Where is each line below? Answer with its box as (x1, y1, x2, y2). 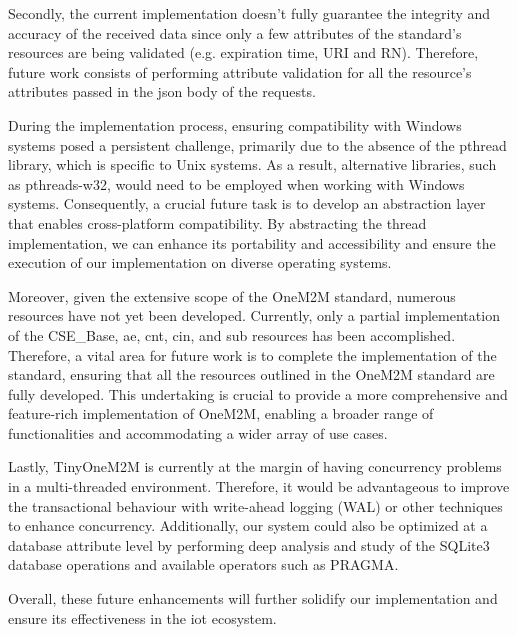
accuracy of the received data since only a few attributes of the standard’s (8, 22, 462, 43)
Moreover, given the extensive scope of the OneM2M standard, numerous (8, 285, 456, 306)
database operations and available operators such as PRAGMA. (8, 554, 399, 575)
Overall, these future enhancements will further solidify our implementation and (8, 588, 498, 609)
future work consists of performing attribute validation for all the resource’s (8, 61, 472, 82)
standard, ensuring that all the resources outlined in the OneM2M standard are (8, 364, 495, 385)
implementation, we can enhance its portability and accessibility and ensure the (8, 232, 496, 253)
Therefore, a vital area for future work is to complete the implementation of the (8, 344, 497, 365)
